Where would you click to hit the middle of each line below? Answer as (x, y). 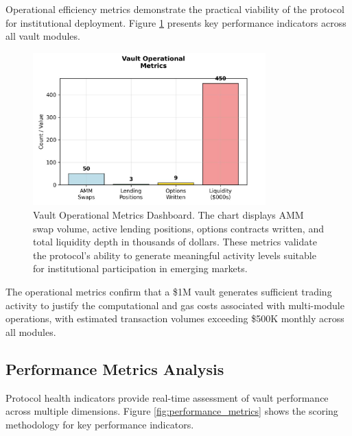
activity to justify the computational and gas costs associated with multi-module (175, 305)
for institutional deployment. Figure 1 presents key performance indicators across (176, 22)
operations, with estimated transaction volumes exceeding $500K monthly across (175, 318)
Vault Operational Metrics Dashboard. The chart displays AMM (168, 214)
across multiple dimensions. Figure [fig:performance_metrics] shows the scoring (172, 411)
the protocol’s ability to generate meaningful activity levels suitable (175, 255)
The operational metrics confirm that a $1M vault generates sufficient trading (169, 291)
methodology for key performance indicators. (100, 424)
